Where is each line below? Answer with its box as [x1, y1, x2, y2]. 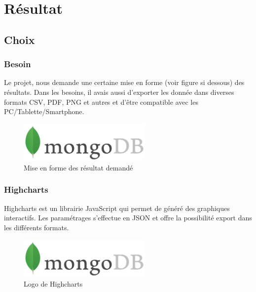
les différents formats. [4, 222, 69, 232]
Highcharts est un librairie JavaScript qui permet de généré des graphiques [4, 203, 230, 213]
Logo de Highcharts [24, 278, 83, 289]
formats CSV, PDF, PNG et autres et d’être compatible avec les [4, 96, 198, 107]
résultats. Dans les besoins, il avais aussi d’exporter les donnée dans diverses [4, 86, 234, 97]
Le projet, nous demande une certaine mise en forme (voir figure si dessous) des [4, 77, 245, 87]
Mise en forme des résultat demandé [24, 162, 133, 172]
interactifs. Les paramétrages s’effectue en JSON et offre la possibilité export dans [4, 212, 252, 223]
